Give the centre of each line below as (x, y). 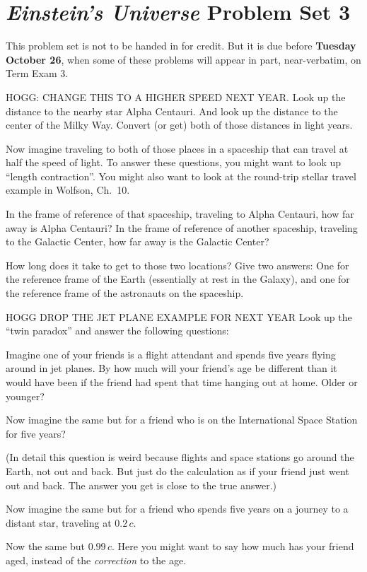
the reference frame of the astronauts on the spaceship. (125, 293)
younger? (25, 396)
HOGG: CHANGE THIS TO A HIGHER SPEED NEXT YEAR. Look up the (176, 97)
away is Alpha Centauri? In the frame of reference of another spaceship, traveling (182, 227)
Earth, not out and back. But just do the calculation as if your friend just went (177, 471)
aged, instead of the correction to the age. (96, 560)
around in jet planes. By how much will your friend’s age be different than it (171, 368)
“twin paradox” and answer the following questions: (117, 331)
